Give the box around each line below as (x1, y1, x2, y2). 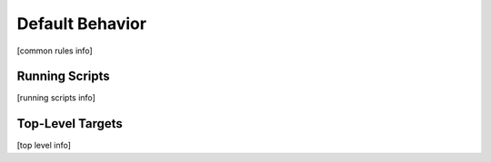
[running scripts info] (16, 92, 95, 103)
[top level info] (16, 140, 72, 151)
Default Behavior (16, 14, 147, 33)
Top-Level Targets (16, 116, 123, 131)
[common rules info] (16, 45, 93, 56)
